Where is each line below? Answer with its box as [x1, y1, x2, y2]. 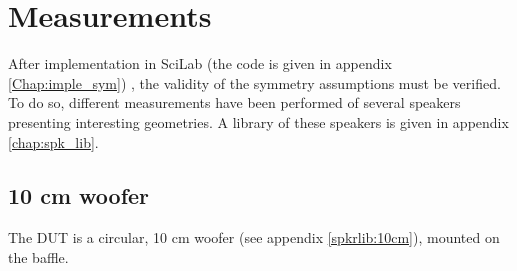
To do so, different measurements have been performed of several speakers [8, 92, 461, 113]
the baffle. [8, 246, 69, 267]
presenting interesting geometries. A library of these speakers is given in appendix [8, 111, 509, 132]
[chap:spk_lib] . [8, 131, 99, 152]
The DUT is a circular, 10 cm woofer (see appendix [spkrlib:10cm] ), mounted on [8, 227, 500, 248]
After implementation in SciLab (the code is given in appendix [8, 53, 392, 74]
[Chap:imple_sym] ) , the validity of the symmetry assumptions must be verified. [8, 72, 501, 93]
